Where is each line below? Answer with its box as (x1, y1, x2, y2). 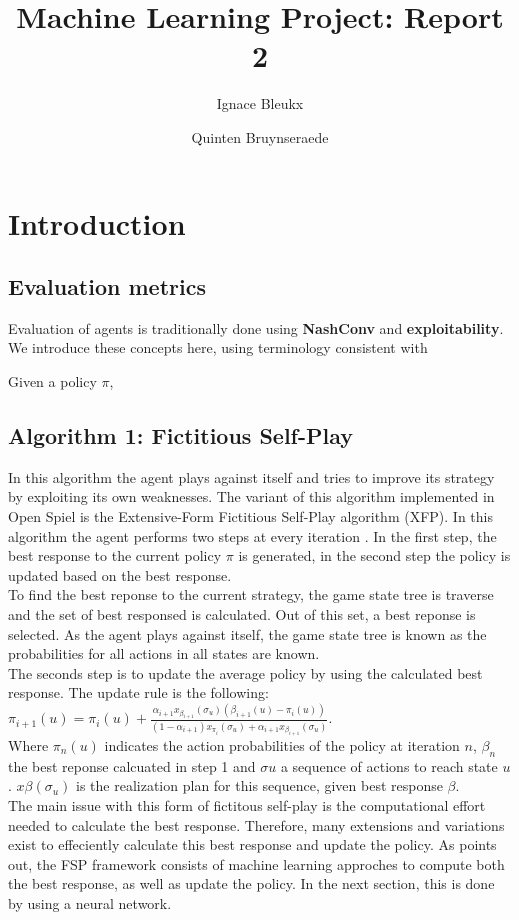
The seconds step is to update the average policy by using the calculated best (8, 662, 483, 683)
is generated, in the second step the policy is (238, 545, 511, 566)
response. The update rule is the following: (8, 682, 269, 703)
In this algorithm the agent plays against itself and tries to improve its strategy (8, 466, 495, 487)
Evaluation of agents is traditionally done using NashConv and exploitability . (8, 317, 504, 338)
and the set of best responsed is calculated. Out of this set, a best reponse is (8, 604, 476, 625)
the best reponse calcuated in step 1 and (8, 755, 256, 776)
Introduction (8, 202, 186, 243)
